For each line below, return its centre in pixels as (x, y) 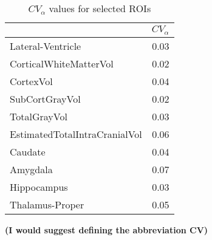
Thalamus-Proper (47, 204)
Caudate (28, 151)
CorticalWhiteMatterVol (62, 63)
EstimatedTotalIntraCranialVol (76, 134)
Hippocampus (39, 187)
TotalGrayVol (39, 116)
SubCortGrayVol (45, 98)
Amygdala (31, 169)
